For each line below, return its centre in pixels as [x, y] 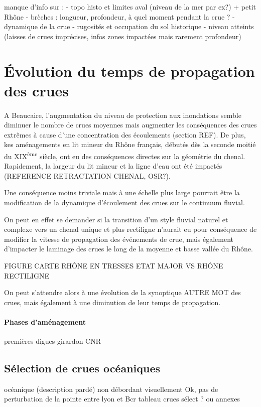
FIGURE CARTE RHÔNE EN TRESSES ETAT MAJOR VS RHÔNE [114, 265]
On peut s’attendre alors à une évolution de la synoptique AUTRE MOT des [122, 292]
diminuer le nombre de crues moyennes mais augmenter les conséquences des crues [130, 125]
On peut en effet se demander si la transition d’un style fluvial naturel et [116, 219]
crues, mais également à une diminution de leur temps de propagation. [112, 302]
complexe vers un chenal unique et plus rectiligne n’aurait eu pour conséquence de [130, 229]
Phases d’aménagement [45, 321]
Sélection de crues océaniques [82, 368]
